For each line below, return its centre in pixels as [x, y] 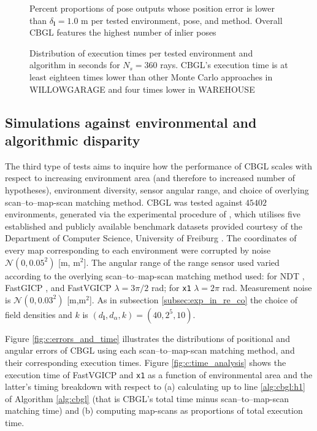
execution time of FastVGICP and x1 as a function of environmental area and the [159, 374]
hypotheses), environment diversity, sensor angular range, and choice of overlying [157, 189]
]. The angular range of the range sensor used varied [181, 262]
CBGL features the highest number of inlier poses [123, 32]
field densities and [39, 314]
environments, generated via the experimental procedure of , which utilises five [153, 214]
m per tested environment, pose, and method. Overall [182, 20]
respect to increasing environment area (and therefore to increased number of [150, 178]
